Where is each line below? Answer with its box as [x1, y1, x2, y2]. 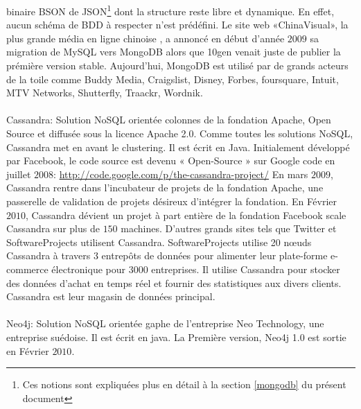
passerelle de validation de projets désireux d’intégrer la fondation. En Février [6, 193, 337, 208]
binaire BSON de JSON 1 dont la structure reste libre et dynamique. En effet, [6, 2, 335, 18]
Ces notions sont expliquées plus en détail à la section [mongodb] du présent [22, 377, 346, 392]
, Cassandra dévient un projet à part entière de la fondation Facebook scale [26, 207, 346, 222]
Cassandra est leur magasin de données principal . [6, 289, 215, 304]
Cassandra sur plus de [6, 221, 100, 236]
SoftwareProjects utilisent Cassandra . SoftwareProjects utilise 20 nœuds [6, 234, 312, 249]
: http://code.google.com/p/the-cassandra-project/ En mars [53, 166, 308, 181]
